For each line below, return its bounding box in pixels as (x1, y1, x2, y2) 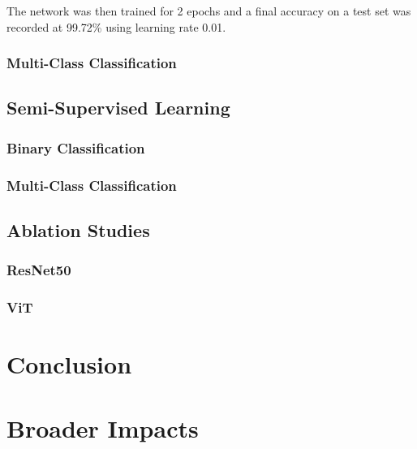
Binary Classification (6, 137, 145, 158)
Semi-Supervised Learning (6, 95, 230, 120)
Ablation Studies (6, 217, 150, 242)
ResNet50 (6, 260, 71, 280)
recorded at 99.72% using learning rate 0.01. (6, 18, 226, 35)
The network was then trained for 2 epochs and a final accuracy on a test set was (6, 2, 411, 19)
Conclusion (6, 348, 132, 381)
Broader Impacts (6, 411, 199, 444)
